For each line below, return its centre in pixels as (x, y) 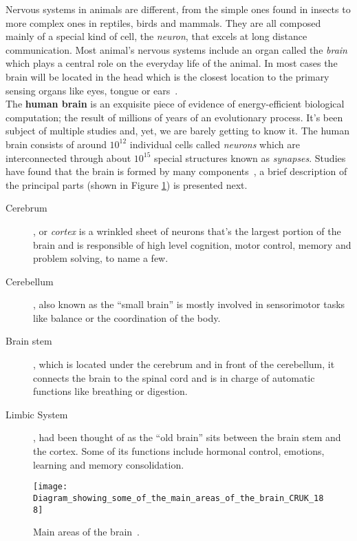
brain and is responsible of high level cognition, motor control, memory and (192, 244)
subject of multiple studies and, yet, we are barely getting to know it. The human (178, 131)
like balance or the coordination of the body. (127, 317)
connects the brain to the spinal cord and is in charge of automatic (174, 377)
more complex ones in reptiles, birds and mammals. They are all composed (163, 22)
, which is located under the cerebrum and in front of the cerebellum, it (184, 364)
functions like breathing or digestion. (110, 391)
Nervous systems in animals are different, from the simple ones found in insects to (178, 9)
